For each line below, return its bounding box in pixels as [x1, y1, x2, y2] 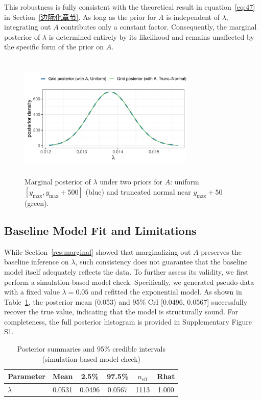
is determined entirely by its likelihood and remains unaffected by [49, 31, 254, 42]
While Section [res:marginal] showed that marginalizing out [4, 246, 191, 257]
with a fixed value [4, 286, 60, 297]
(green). [25, 197, 49, 208]
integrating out [4, 21, 51, 32]
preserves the [201, 246, 242, 257]
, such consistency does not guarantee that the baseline [75, 256, 248, 267]
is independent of [166, 11, 220, 22]
